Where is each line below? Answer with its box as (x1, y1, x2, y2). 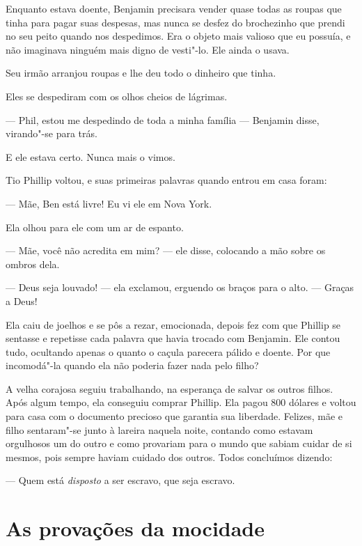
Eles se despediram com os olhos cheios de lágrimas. (6, 88, 228, 103)
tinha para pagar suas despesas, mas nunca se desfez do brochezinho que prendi (6, 15, 345, 29)
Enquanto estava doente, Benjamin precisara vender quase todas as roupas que (6, 1, 342, 15)
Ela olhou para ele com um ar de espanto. (6, 219, 184, 234)
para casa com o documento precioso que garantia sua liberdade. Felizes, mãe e (6, 409, 343, 423)
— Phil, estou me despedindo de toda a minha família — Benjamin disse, (6, 112, 320, 127)
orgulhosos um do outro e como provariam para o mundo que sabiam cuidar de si (6, 436, 352, 451)
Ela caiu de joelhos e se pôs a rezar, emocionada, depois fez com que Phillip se (6, 317, 341, 331)
